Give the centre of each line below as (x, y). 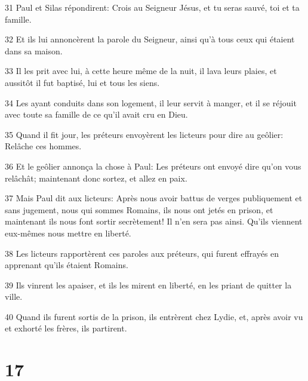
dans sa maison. (34, 50)
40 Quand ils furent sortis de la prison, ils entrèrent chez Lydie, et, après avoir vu (154, 316)
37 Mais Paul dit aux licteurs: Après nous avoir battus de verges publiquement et (154, 198)
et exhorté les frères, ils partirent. (66, 328)
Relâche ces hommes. (43, 146)
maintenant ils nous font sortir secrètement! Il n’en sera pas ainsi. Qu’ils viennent (154, 221)
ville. (14, 296)
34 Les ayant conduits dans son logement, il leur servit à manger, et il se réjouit (151, 102)
